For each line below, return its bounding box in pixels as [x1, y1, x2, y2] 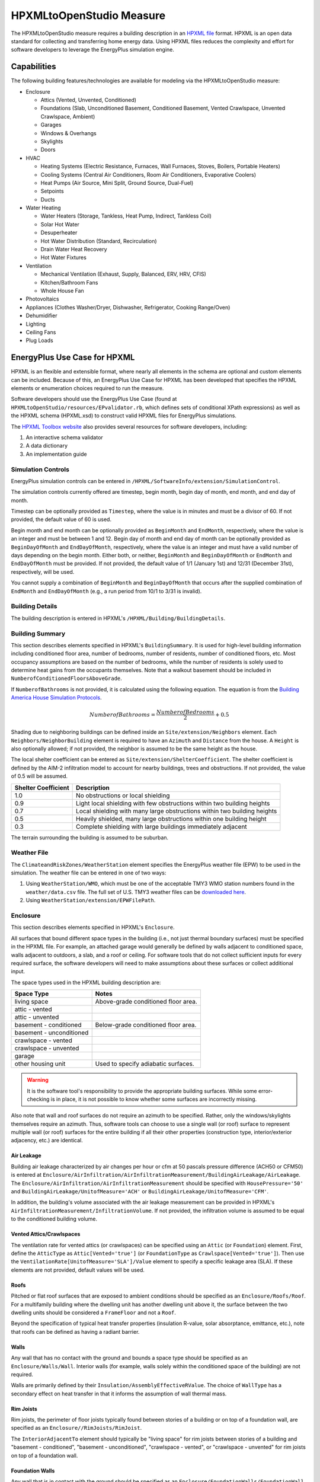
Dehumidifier [25, 312, 57, 320]
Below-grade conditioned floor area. [95, 1021, 197, 1029]
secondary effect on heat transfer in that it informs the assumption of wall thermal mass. [11, 1390, 227, 1397]
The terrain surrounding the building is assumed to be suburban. [11, 833, 169, 841]
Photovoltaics [25, 295, 59, 302]
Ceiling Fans [25, 328, 56, 336]
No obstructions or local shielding [76, 791, 170, 800]
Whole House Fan [40, 288, 84, 294]
